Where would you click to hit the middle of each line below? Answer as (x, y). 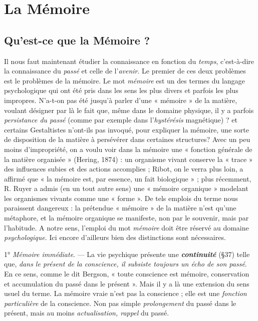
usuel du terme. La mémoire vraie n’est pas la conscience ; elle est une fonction (125, 293)
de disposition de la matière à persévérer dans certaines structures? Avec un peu (127, 139)
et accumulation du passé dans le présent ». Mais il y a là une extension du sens (127, 283)
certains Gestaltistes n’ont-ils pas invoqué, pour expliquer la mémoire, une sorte (126, 129)
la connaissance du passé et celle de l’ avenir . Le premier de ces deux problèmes (125, 71)
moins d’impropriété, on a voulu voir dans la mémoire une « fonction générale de (128, 149)
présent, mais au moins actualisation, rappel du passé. (87, 313)
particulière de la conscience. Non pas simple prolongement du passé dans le (120, 303)
